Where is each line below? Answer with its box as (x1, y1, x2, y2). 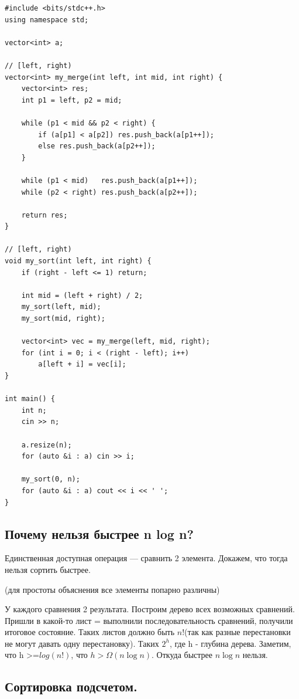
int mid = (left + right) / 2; (21, 291, 143, 300)
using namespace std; (5, 15, 89, 24)
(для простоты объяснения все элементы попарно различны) (5, 583, 220, 595)
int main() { (5, 395, 55, 403)
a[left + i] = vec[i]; (38, 360, 126, 369)
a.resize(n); (21, 440, 72, 449)
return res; (21, 211, 68, 219)
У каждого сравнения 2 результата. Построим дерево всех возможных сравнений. (5, 603, 295, 615)
